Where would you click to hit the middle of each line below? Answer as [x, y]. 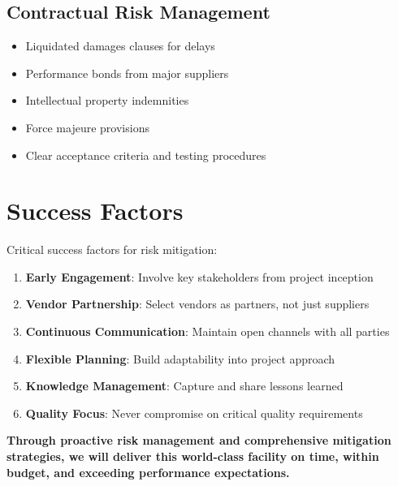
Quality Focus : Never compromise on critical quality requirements [194, 413]
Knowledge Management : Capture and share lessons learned [184, 386]
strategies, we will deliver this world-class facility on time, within [193, 456]
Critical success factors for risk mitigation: [112, 249]
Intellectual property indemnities [107, 100]
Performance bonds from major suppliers [127, 73]
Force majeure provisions [87, 127]
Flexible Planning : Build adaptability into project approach [180, 358]
